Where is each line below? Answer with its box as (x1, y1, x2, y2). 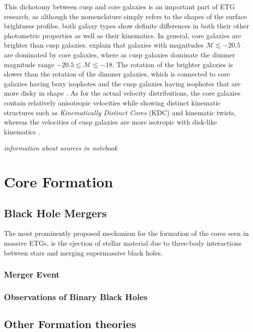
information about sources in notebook (4, 143, 117, 153)
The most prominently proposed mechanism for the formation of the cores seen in (4, 228, 249, 238)
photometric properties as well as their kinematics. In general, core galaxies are (4, 30, 241, 40)
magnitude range (4, 59, 54, 69)
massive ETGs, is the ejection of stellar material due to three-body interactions (4, 238, 242, 248)
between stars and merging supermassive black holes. (4, 247, 163, 257)
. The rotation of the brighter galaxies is (112, 59, 233, 69)
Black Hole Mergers (4, 205, 107, 220)
